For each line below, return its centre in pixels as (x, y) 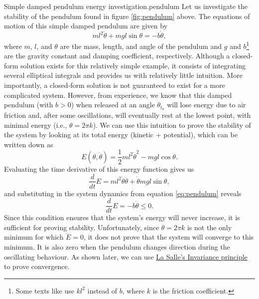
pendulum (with (29, 105)
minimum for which (34, 237)
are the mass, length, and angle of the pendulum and (141, 46)
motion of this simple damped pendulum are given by (86, 26)
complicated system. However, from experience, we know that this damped (118, 95)
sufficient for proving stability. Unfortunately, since (82, 227)
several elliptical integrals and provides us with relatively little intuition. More (123, 75)
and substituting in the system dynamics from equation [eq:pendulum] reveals (123, 193)
